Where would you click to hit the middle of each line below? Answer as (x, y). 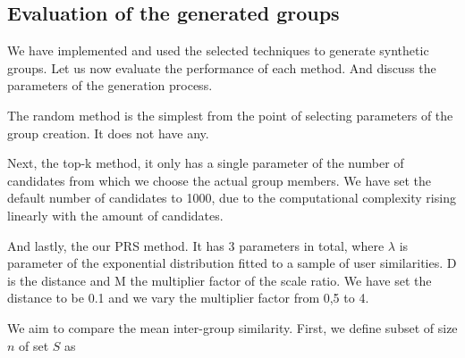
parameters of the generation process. (110, 85)
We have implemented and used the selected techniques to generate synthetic (218, 50)
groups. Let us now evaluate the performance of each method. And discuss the (222, 67)
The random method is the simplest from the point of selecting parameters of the (230, 115)
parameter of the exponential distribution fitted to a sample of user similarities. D (232, 263)
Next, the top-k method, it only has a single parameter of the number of (206, 163)
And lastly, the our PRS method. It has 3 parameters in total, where (196, 245)
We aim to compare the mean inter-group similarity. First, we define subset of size (232, 327)
